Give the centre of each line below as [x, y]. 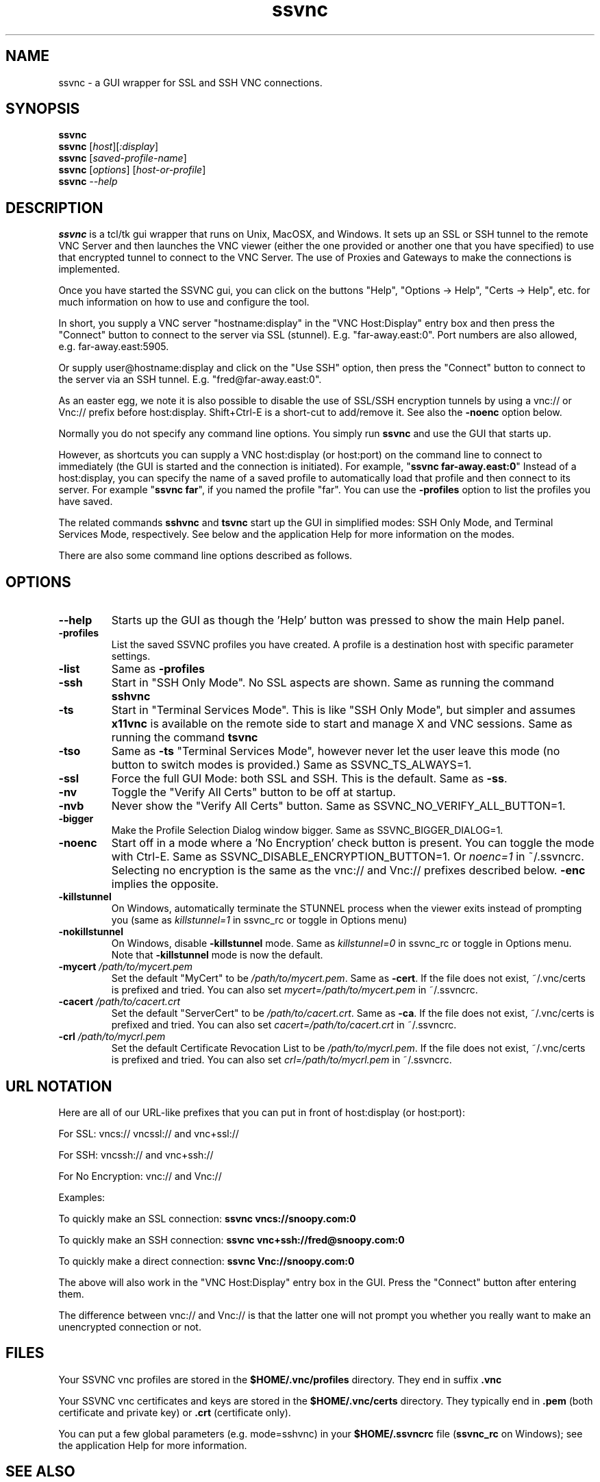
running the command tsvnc [185, 738]
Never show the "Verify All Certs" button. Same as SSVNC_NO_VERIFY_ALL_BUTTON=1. [338, 806]
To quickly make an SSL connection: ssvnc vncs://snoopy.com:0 [207, 1218]
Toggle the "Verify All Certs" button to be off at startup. [253, 792]
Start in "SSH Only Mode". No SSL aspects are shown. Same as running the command [333, 683]
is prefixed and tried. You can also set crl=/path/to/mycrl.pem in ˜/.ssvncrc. [282, 1060]
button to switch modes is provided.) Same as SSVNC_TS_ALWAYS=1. [291, 765]
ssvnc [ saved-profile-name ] [123, 158]
